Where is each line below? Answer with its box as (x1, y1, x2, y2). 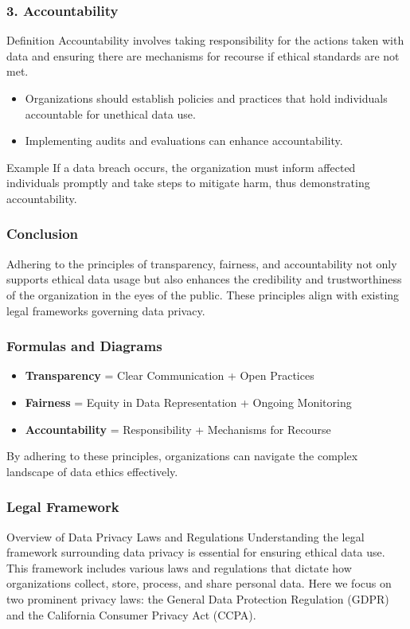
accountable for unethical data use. (25, 105, 196, 122)
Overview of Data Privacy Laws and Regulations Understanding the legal (6, 528, 365, 545)
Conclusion (6, 224, 78, 244)
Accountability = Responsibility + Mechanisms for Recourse (25, 420, 331, 437)
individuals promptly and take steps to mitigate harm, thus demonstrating (6, 174, 370, 191)
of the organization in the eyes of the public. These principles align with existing (6, 286, 400, 303)
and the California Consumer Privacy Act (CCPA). (6, 606, 256, 623)
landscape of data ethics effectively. (6, 463, 178, 479)
